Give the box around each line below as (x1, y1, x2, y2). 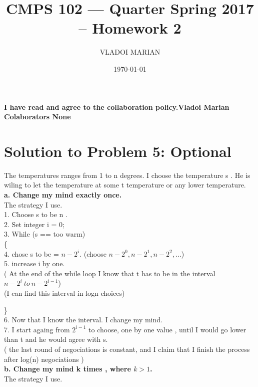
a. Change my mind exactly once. (4, 189, 122, 200)
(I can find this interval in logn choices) (4, 287, 125, 298)
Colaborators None (4, 111, 71, 122)
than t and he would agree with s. (4, 334, 108, 344)
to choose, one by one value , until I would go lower (88, 324, 246, 334)
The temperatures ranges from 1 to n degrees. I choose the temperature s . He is (4, 169, 250, 180)
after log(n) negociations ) (4, 353, 84, 364)
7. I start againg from (4, 324, 70, 334)
